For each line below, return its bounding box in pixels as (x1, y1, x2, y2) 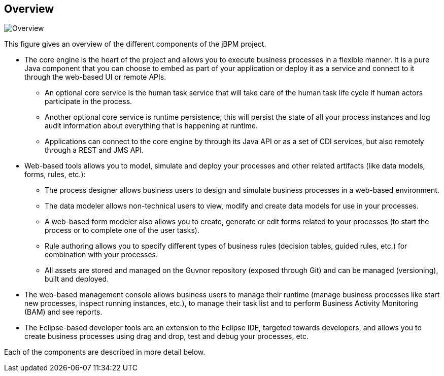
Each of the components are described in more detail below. (4, 348, 206, 357)
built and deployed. (45, 275, 109, 284)
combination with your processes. (45, 250, 158, 259)
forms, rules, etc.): (24, 170, 86, 179)
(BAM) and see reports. (24, 307, 103, 317)
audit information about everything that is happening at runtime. (45, 121, 258, 130)
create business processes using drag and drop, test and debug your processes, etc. (24, 332, 309, 341)
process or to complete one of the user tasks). (45, 226, 199, 235)
